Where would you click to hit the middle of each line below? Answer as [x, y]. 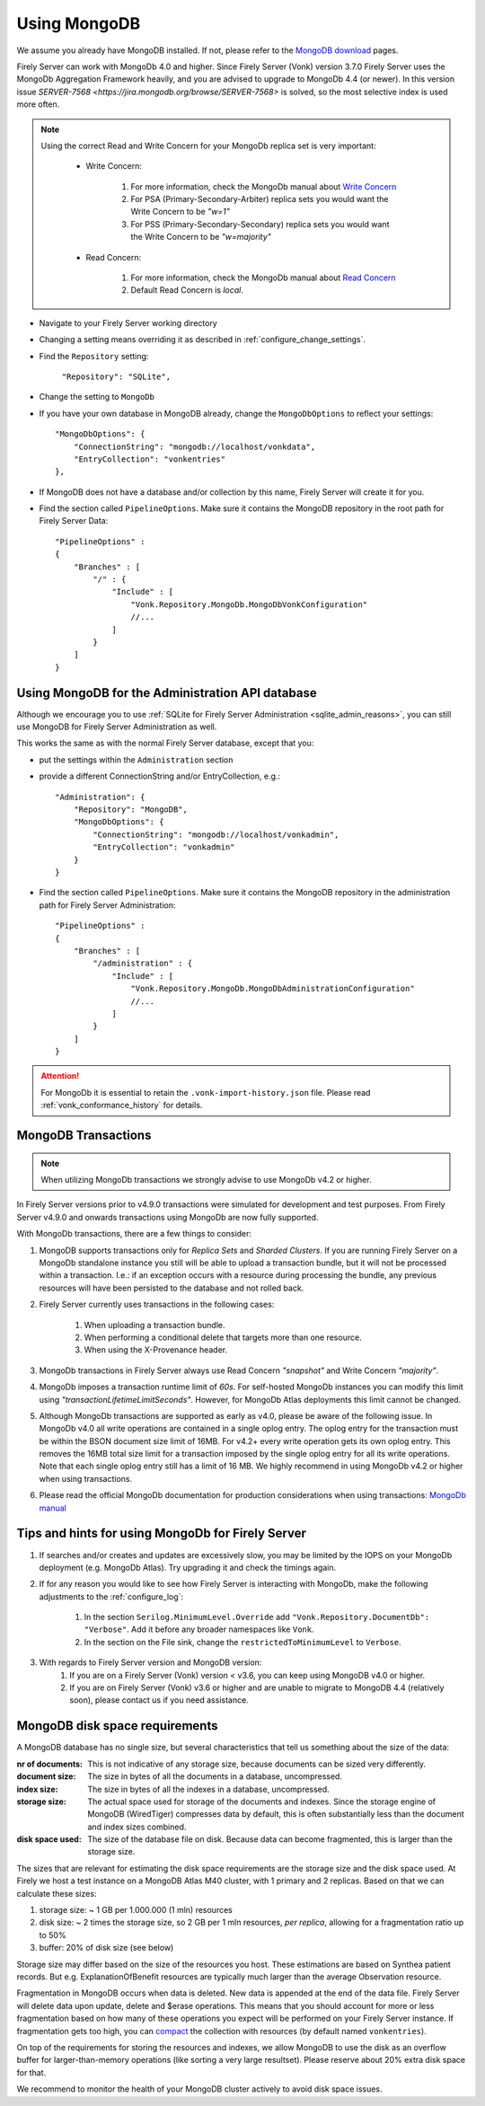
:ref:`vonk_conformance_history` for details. [122, 1106]
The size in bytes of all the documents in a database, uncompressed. [215, 1776]
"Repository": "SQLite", [116, 376]
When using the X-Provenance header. [156, 1350]
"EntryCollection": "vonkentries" [150, 459]
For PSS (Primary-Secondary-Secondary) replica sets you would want [260, 224]
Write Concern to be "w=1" [181, 212]
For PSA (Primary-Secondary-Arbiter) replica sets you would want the [260, 199]
